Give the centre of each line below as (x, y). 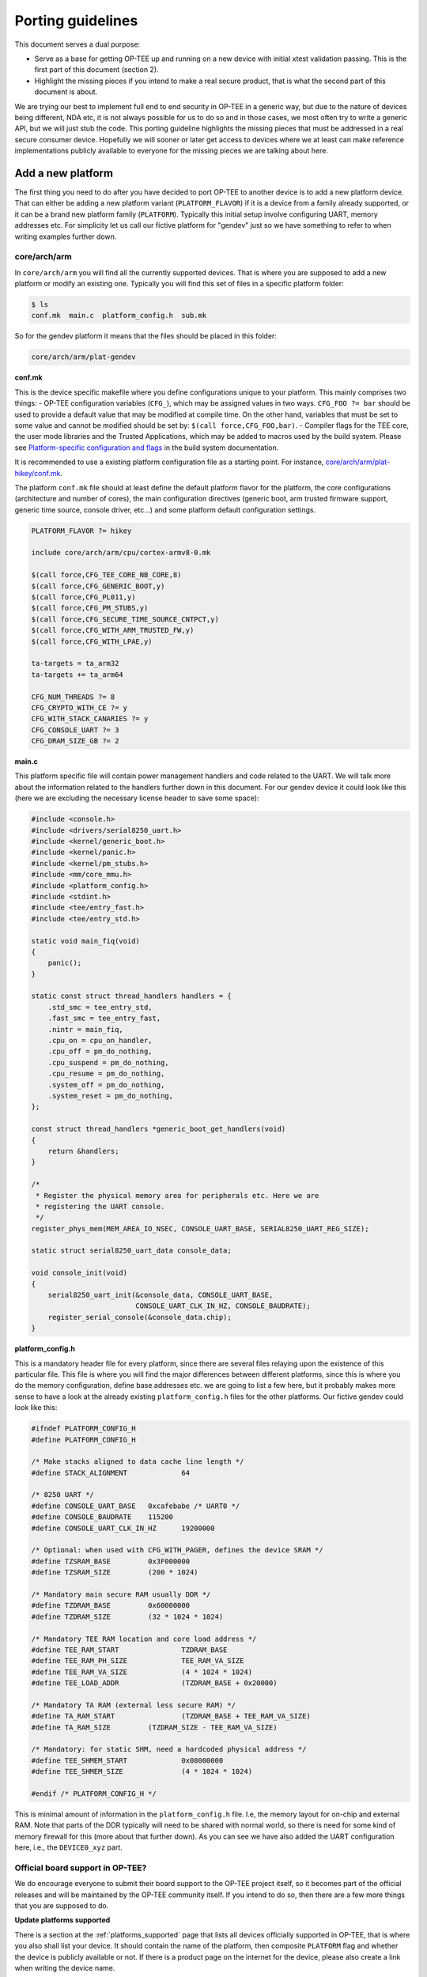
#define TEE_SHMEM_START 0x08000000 (127, 1760)
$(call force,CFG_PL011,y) (83, 597)
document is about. (66, 92)
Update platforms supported (62, 1920)
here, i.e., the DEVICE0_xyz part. (68, 1847)
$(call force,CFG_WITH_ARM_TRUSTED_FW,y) (113, 630)
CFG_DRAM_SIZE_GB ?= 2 (75, 741)
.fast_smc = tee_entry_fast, (104, 1019)
